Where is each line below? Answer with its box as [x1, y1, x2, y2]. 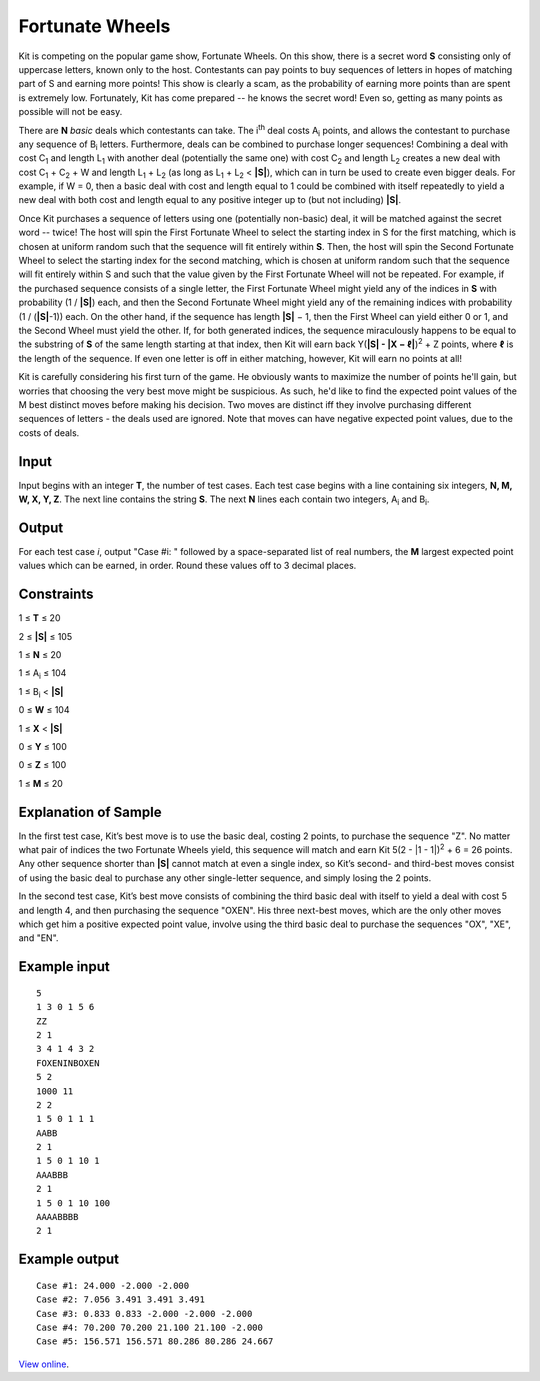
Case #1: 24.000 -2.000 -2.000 [36, 1280, 190, 1291]
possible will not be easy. [18, 106, 123, 118]
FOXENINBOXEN [36, 1057, 100, 1069]
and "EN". [18, 932, 59, 944]
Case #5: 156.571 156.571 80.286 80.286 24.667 [36, 1336, 274, 1347]
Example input [18, 958, 110, 975]
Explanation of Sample [18, 803, 162, 820]
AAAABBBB [36, 1211, 79, 1223]
